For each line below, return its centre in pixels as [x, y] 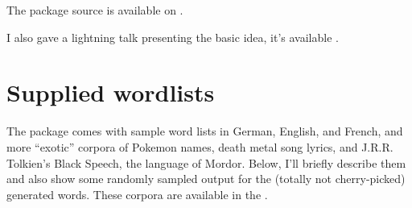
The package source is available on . [95, 10]
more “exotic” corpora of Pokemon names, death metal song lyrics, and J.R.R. [200, 146]
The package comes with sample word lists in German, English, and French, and [205, 131]
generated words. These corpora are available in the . [137, 194]
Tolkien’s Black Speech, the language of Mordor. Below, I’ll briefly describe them [206, 162]
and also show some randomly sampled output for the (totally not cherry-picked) [206, 179]
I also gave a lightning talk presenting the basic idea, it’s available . [173, 37]
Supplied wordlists [111, 92]
